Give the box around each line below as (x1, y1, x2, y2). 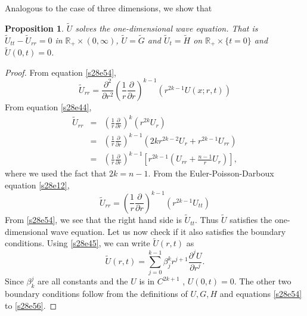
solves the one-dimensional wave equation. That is (75, 21, 258, 34)
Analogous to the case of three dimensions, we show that (5, 2, 212, 14)
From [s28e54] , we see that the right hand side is (5, 213, 182, 226)
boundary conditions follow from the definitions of (5, 287, 188, 300)
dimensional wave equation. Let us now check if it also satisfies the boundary (5, 225, 286, 237)
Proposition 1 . (5, 21, 64, 34)
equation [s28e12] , (5, 178, 70, 191)
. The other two (234, 275, 292, 287)
